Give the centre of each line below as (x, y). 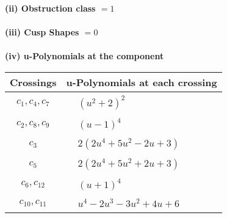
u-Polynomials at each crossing (142, 82)
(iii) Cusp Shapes (42, 32)
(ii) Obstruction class (50, 8)
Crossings (33, 82)
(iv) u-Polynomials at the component (85, 56)
